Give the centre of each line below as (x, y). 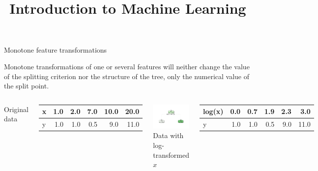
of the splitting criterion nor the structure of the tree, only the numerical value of (127, 76)
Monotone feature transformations (56, 50)
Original (16, 109)
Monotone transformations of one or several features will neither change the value (127, 66)
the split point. (27, 86)
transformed (171, 155)
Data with (168, 135)
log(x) (213, 111)
